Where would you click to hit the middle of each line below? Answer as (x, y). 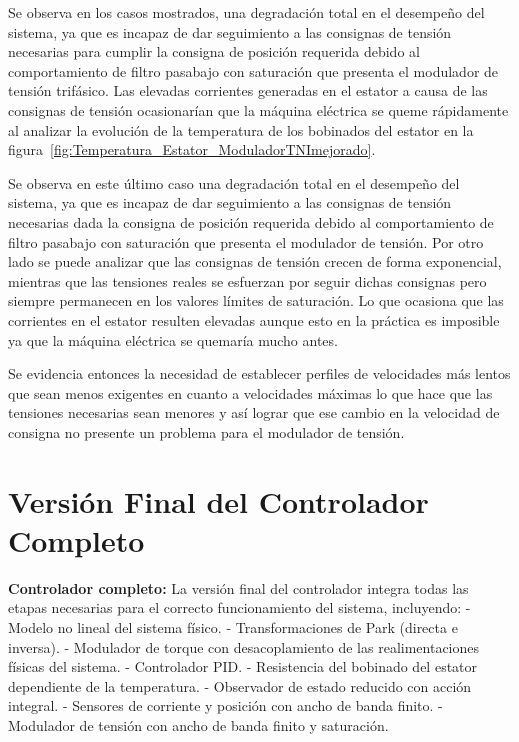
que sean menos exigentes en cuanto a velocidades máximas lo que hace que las (250, 392)
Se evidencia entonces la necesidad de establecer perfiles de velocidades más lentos (259, 373)
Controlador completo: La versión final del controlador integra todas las (238, 587)
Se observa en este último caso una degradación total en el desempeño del (234, 182)
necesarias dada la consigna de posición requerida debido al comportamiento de (251, 221)
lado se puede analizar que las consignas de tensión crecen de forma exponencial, (255, 261)
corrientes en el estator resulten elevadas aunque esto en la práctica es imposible (254, 319)
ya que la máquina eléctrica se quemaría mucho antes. (173, 339)
